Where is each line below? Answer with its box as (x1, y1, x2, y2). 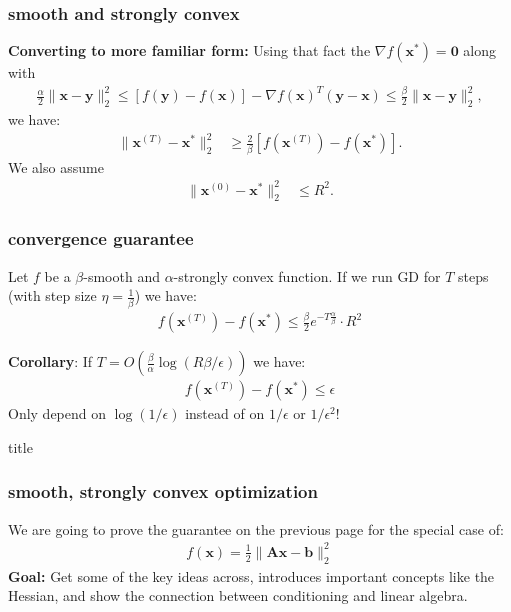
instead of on (185, 403, 265, 424)
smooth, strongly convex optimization (8, 479, 318, 504)
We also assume (8, 156, 104, 177)
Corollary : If (8, 351, 93, 372)
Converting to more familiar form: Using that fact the (8, 40, 371, 61)
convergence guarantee (8, 226, 194, 251)
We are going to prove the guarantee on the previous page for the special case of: (8, 518, 504, 539)
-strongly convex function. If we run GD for (173, 265, 441, 286)
